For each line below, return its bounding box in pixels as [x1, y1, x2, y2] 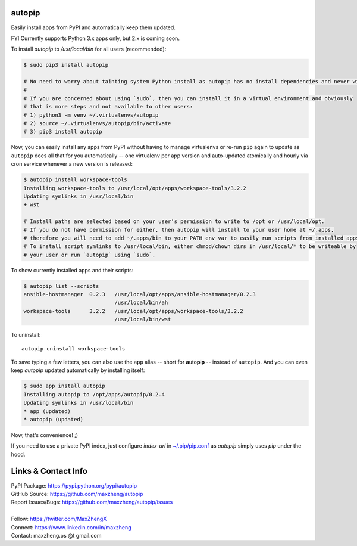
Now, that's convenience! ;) [11, 431, 79, 438]
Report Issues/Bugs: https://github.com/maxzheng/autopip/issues [11, 498, 173, 506]
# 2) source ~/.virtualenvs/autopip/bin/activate [23, 120, 171, 127]
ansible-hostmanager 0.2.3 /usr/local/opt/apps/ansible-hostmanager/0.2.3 [23, 291, 256, 298]
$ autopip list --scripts [23, 283, 99, 289]
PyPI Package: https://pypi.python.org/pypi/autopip [11, 482, 137, 489]
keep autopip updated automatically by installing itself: [11, 367, 145, 374]
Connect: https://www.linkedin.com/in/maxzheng [11, 523, 131, 531]
